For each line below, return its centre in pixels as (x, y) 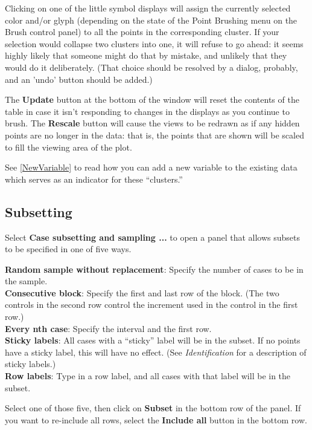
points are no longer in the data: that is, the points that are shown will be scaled (154, 135)
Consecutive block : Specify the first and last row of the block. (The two (142, 292)
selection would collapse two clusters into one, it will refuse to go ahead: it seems (154, 43)
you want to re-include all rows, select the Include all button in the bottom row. (156, 419)
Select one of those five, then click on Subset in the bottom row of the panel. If (153, 408)
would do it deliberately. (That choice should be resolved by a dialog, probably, (151, 67)
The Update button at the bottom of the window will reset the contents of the (152, 99)
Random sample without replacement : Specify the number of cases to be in (154, 269)
